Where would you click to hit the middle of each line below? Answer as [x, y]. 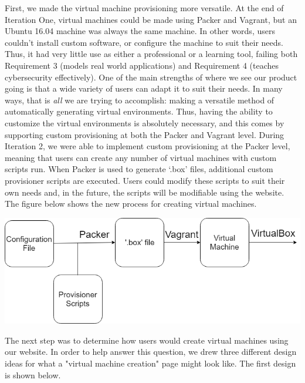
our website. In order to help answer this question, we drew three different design [151, 352]
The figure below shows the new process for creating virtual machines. [131, 204]
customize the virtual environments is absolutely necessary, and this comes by [145, 122]
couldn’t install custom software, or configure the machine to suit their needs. [144, 42]
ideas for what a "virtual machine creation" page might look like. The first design [150, 363]
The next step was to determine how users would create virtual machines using [147, 340]
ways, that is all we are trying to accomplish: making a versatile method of [140, 100]
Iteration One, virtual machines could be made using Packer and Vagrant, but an [151, 19]
